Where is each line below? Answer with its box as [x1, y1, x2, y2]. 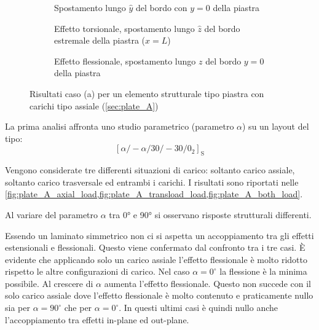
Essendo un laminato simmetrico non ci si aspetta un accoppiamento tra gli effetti [5, 229, 314, 242]
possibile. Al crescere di [5, 277, 93, 289]
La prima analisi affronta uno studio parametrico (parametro [5, 120, 234, 133]
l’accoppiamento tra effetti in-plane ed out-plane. [5, 313, 189, 326]
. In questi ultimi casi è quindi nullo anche [119, 301, 278, 314]
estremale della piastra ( [54, 34, 145, 47]
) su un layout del [242, 120, 309, 133]
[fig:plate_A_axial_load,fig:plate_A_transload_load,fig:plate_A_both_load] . [5, 187, 303, 200]
